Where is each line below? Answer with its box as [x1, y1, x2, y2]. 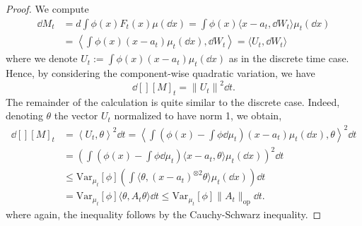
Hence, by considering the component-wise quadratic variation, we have [6, 66, 315, 81]
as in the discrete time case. [228, 51, 349, 66]
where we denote [6, 51, 78, 66]
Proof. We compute [6, 1, 89, 16]
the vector [54, 108, 98, 123]
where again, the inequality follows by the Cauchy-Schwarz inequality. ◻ [6, 206, 322, 221]
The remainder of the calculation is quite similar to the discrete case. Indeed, [6, 94, 340, 109]
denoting [6, 108, 43, 123]
